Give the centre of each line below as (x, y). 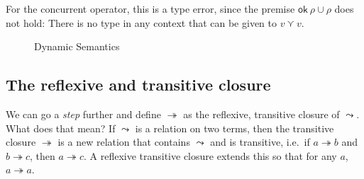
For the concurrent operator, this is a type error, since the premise (150, 8)
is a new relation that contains (124, 142)
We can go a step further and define (83, 114)
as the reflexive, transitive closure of (261, 114)
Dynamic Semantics (77, 46)
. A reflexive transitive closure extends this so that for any (210, 155)
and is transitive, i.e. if (260, 142)
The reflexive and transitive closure (138, 85)
